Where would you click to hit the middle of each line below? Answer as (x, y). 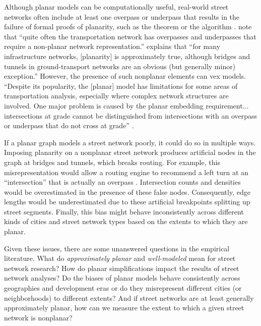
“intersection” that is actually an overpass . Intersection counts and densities (122, 182)
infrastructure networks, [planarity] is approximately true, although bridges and (127, 56)
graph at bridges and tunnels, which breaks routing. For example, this (112, 162)
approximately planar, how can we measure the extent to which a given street (124, 308)
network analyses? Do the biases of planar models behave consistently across (122, 278)
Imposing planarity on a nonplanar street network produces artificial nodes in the (130, 152)
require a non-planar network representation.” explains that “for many (112, 46)
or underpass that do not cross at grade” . (69, 125)
